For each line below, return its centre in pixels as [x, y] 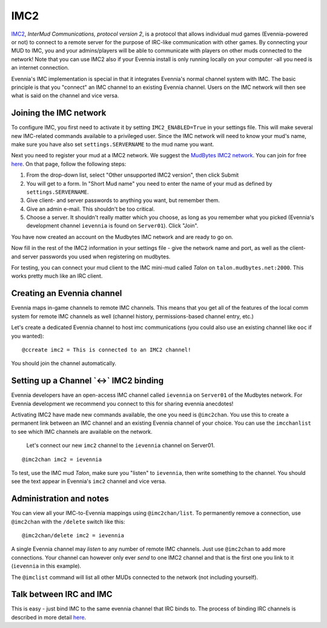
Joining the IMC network [59, 113]
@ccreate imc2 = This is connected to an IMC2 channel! [107, 350]
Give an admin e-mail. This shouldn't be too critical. [91, 209]
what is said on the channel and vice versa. [65, 96]
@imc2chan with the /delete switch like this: [68, 522]
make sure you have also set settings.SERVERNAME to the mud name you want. [113, 144]
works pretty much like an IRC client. [57, 276]
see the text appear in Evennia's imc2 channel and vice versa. [89, 482]
